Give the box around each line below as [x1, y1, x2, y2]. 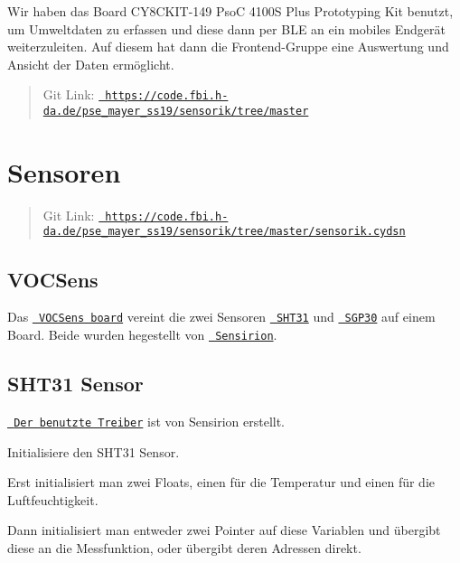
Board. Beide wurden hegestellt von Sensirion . [7, 324, 277, 343]
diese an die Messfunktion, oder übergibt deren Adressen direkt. [7, 538, 361, 557]
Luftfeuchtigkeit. [7, 490, 99, 509]
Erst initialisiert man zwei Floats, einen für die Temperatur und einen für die [7, 473, 436, 492]
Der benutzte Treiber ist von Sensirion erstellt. [14, 411, 286, 430]
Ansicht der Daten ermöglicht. [7, 54, 174, 73]
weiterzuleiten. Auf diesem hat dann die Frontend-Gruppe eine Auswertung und [7, 37, 449, 56]
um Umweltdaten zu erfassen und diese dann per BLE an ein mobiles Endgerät [7, 19, 446, 38]
